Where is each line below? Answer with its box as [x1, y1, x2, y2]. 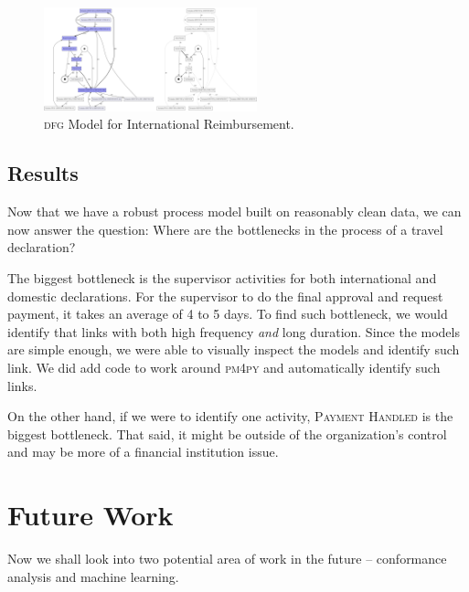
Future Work [7, 496, 174, 534]
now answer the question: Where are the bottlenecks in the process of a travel [7, 219, 443, 238]
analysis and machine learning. [7, 566, 179, 586]
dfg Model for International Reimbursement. [44, 114, 294, 133]
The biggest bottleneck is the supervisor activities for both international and [7, 269, 437, 288]
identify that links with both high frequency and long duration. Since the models [7, 322, 460, 341]
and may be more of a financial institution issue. [7, 442, 279, 461]
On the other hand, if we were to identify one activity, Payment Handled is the [7, 407, 453, 426]
